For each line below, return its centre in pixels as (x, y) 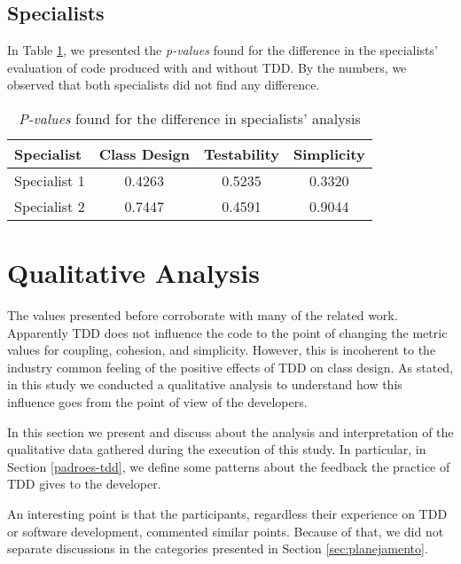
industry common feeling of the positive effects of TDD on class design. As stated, (230, 367)
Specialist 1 (50, 180)
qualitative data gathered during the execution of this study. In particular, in (217, 449)
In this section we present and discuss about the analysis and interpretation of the (230, 431)
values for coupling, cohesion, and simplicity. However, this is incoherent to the (222, 350)
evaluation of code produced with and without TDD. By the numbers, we (207, 67)
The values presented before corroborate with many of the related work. (203, 315)
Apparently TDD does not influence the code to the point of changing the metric (227, 332)
